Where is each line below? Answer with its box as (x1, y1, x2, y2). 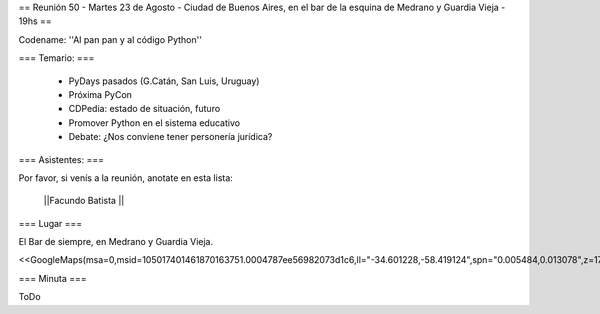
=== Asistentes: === (18, 153, 105, 165)
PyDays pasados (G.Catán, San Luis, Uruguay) (68, 75, 260, 87)
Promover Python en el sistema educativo (68, 116, 240, 129)
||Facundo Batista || (43, 195, 125, 207)
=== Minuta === (18, 272, 87, 284)
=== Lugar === (18, 217, 83, 229)
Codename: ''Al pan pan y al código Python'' (18, 33, 202, 45)
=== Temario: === (18, 52, 95, 64)
